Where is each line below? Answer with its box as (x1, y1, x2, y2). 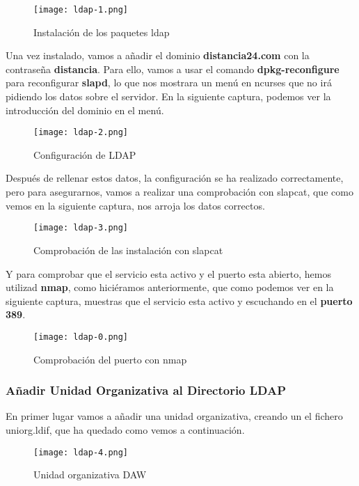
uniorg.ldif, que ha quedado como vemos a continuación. (6, 422, 245, 437)
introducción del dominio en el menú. (6, 102, 164, 117)
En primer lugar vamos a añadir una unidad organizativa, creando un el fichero (6, 409, 343, 423)
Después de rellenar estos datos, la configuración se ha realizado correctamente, (6, 171, 344, 185)
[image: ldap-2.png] (33, 127, 129, 138)
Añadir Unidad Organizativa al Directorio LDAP (6, 382, 287, 399)
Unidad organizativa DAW (33, 467, 147, 482)
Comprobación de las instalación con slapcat (33, 242, 223, 257)
